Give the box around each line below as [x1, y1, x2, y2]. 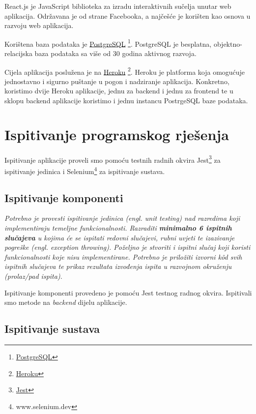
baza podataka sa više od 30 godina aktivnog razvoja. [34, 48, 197, 59]
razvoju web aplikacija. [4, 20, 74, 30]
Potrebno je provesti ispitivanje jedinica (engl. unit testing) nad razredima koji [4, 213, 240, 223]
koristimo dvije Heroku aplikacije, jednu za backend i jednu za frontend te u [4, 86, 233, 96]
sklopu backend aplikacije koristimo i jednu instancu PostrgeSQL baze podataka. [4, 95, 248, 106]
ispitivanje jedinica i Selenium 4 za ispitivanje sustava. [4, 165, 165, 176]
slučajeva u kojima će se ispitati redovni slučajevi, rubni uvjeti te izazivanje [4, 232, 235, 242]
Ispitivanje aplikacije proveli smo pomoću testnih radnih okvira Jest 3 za [4, 153, 221, 165]
